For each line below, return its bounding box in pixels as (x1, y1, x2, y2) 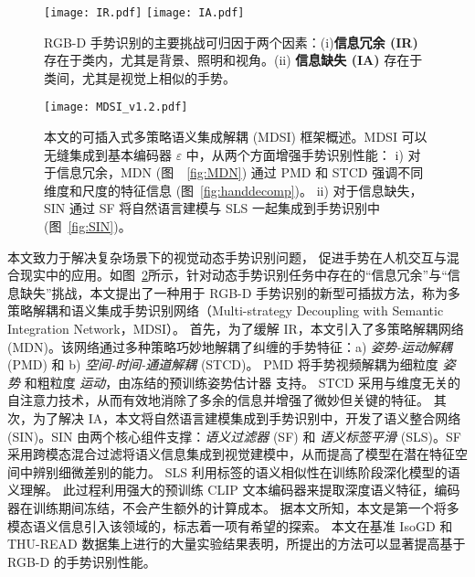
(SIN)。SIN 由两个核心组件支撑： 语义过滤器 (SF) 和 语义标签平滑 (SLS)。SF (7, 426, 461, 445)
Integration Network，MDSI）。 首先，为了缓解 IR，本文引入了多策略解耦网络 (7, 319, 464, 338)
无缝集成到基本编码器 (44, 144, 172, 164)
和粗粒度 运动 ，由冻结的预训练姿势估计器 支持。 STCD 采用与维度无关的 (24, 372, 461, 391)
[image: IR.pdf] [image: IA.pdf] (44, 6, 245, 19)
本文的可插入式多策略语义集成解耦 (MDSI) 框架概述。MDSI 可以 (44, 127, 427, 146)
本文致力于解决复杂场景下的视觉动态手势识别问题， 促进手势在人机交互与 (7, 247, 447, 266)
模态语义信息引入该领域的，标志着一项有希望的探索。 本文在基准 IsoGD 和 (7, 516, 453, 535)
